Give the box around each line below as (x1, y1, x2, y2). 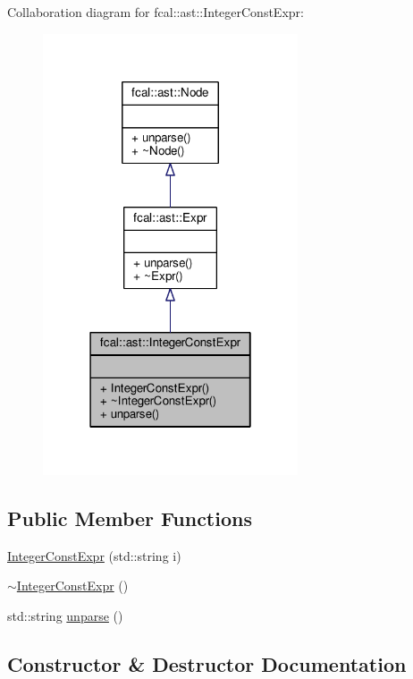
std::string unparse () (7, 606, 123, 624)
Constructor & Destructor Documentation (7, 649, 407, 677)
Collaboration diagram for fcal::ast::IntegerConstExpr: (7, 3, 304, 21)
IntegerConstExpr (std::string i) (7, 546, 181, 564)
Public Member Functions (7, 504, 252, 531)
